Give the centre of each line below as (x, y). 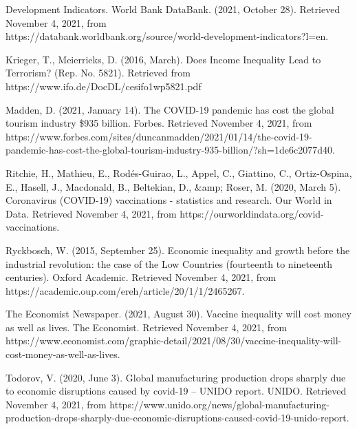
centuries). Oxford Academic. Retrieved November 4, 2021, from (141, 277)
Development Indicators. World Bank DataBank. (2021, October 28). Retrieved (173, 9)
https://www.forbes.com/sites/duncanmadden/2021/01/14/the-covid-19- (159, 136)
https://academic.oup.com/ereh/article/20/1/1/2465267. (125, 290)
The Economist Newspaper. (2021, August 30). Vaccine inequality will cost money (178, 314)
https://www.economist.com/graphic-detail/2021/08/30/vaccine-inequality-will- (174, 341)
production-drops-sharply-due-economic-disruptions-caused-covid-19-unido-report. (177, 418)
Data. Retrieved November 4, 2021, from (91, 213)
